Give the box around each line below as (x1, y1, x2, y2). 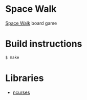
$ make (5, 55, 19, 60)
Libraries (5, 72, 44, 84)
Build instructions (5, 38, 82, 50)
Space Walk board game (5, 20, 57, 26)
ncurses (12, 89, 30, 95)
